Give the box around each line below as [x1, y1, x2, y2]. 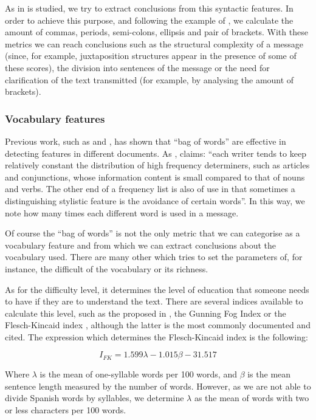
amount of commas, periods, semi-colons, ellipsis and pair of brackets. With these [5, 26, 308, 38]
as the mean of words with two [194, 391, 309, 404]
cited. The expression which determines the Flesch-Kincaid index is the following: [5, 330, 308, 343]
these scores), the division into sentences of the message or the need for [5, 61, 270, 74]
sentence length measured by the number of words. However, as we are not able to [5, 379, 311, 392]
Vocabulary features [5, 111, 105, 126]
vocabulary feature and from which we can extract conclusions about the [5, 238, 276, 251]
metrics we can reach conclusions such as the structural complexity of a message [5, 37, 304, 50]
